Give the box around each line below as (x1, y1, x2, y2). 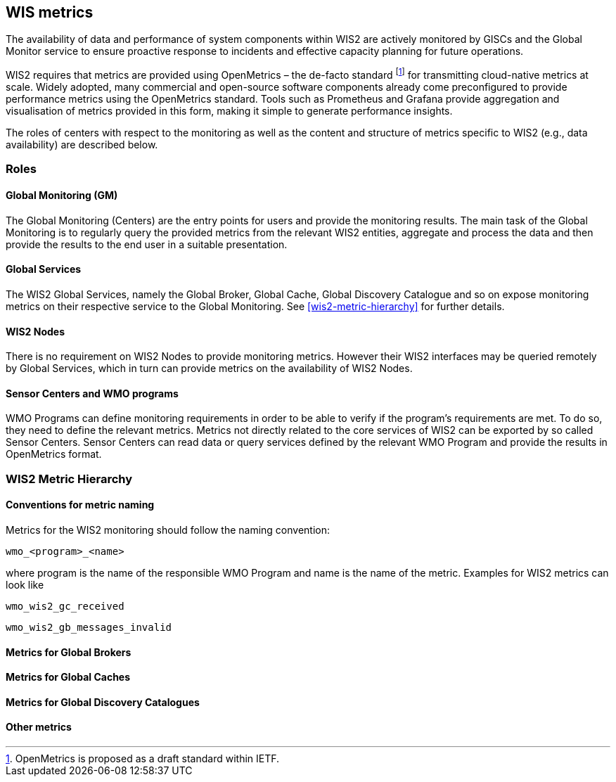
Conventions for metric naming (6, 499, 155, 511)
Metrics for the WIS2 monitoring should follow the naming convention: (6, 523, 331, 536)
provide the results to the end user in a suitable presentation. (6, 238, 288, 250)
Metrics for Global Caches (6, 671, 131, 684)
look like (6, 578, 44, 591)
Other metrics (6, 721, 72, 733)
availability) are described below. (6, 139, 158, 151)
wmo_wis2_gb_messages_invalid (6, 621, 172, 633)
